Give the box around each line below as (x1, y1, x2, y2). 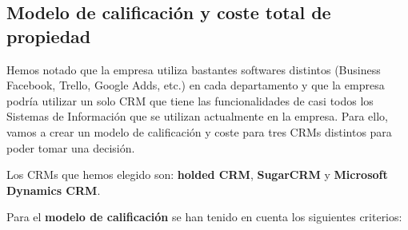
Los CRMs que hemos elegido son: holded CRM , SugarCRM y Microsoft (6, 166, 388, 183)
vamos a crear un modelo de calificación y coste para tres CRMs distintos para (6, 123, 392, 140)
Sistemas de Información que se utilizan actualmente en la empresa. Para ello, (6, 108, 388, 125)
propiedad (6, 23, 91, 48)
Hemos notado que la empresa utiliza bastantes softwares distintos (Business (6, 61, 381, 77)
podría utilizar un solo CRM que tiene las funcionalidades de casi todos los (6, 92, 374, 109)
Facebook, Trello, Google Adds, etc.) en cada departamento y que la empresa (6, 77, 385, 93)
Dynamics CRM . (6, 181, 101, 198)
